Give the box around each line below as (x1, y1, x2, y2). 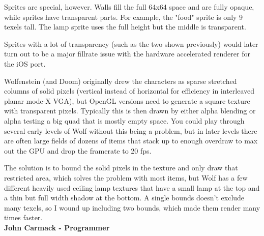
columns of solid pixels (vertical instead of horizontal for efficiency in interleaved (4, 85, 255, 96)
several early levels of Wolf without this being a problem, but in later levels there (4, 125, 257, 136)
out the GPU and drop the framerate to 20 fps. (4, 145, 152, 156)
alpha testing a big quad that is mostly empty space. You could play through (4, 115, 245, 126)
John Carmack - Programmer (4, 222, 110, 232)
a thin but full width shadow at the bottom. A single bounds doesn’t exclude (4, 192, 245, 203)
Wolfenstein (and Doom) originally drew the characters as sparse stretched (4, 75, 237, 86)
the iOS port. (4, 58, 46, 69)
